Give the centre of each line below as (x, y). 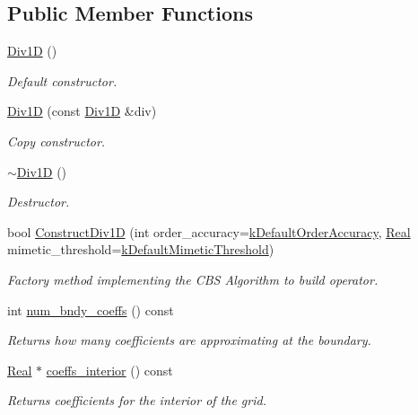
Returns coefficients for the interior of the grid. (137, 400)
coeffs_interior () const (109, 370)
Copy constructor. (57, 141)
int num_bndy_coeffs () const (91, 309)
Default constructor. (62, 80)
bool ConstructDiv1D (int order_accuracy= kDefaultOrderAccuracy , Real (209, 231)
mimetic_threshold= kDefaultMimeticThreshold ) (141, 249)
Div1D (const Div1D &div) (82, 111)
